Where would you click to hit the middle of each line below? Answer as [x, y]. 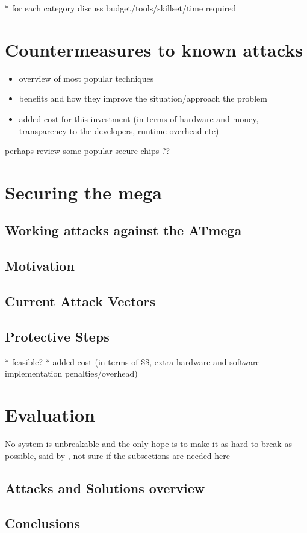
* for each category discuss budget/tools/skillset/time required [121, 8]
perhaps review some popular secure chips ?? [88, 151]
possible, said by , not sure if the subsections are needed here [118, 455]
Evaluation [50, 414]
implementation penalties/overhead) [71, 373]
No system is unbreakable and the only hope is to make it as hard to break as [148, 443]
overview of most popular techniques [86, 78]
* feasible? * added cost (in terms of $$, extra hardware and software [132, 361]
